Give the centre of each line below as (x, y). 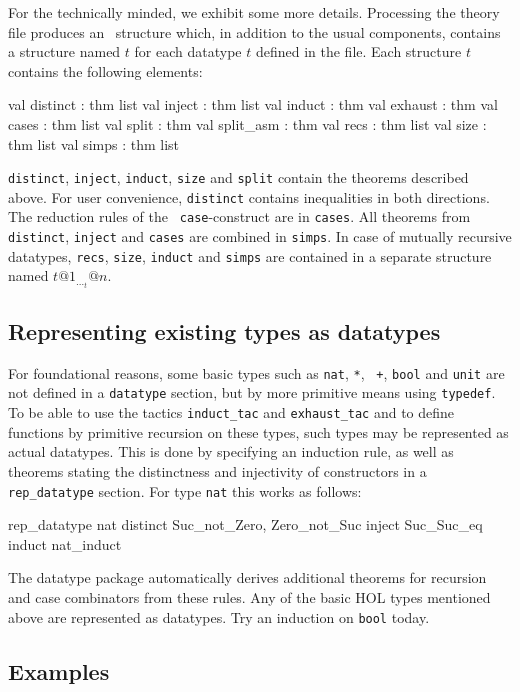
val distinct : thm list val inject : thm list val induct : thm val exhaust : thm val (253, 104)
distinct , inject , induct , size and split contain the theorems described (238, 177)
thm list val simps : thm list (94, 143)
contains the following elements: (105, 70)
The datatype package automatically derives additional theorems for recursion (247, 577)
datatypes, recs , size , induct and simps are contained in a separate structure (250, 255)
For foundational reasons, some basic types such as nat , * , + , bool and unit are (256, 372)
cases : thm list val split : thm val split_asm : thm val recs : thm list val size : (247, 123)
